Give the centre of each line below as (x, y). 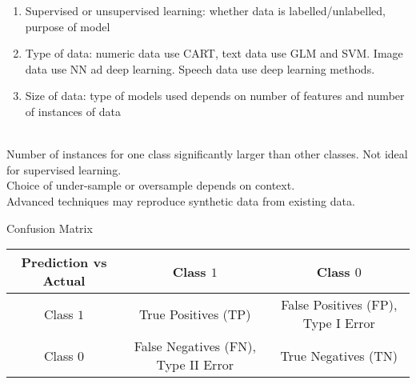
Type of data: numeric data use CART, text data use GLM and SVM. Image (214, 53)
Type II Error (195, 365)
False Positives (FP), (339, 305)
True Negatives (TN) (339, 355)
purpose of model (68, 26)
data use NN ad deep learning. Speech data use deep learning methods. (200, 68)
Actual (64, 281)
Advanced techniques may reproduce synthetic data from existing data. (181, 200)
